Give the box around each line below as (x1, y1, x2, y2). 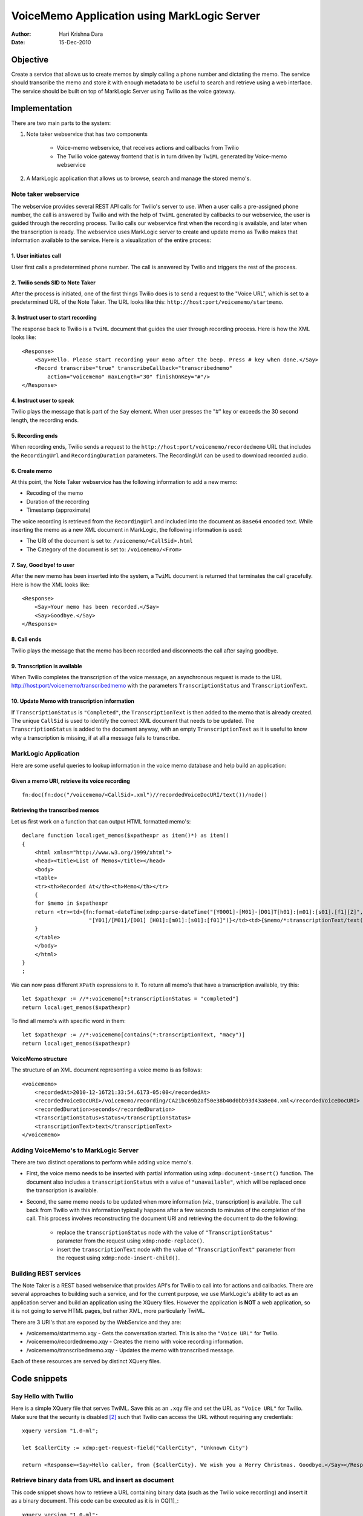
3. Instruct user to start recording (11, 314, 97, 321)
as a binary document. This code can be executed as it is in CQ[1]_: (11, 1497, 179, 1504)
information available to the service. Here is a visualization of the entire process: (11, 236, 212, 244)
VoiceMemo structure (11, 1055, 68, 1062)
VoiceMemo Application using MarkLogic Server (11, 9, 261, 22)
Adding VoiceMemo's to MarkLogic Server (11, 1146, 139, 1155)
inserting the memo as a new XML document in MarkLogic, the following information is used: (11, 526, 243, 533)
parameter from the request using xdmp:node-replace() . (56, 1237, 204, 1244)
